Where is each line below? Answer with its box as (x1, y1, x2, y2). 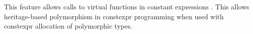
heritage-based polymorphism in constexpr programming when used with (4, 11, 224, 21)
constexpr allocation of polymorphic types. (4, 21, 132, 31)
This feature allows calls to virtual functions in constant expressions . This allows (4, 1, 250, 11)
